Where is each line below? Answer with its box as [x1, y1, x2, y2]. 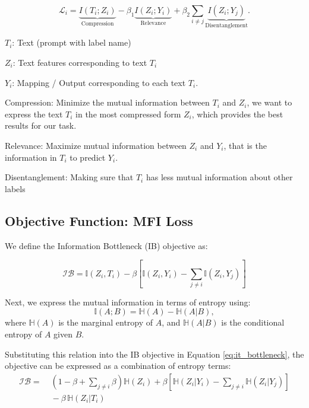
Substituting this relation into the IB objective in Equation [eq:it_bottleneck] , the [5, 348, 304, 360]
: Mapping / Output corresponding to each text [12, 76, 186, 88]
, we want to [247, 96, 292, 109]
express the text [5, 107, 63, 120]
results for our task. [5, 119, 77, 132]
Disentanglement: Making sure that [5, 171, 134, 183]
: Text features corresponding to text [12, 56, 147, 69]
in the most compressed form [75, 107, 181, 120]
